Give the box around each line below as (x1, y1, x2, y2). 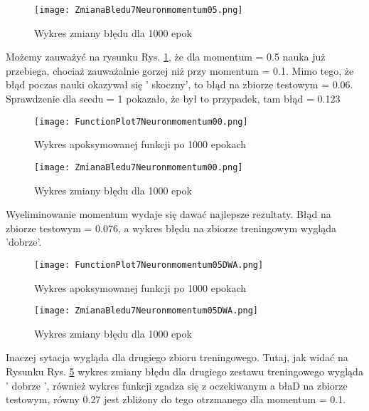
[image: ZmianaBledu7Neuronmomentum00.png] (34, 162, 243, 172)
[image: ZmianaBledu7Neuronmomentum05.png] (34, 5, 243, 15)
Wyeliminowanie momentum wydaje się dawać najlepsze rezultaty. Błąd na (6, 207, 331, 222)
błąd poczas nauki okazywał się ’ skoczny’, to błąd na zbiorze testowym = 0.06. (6, 77, 353, 92)
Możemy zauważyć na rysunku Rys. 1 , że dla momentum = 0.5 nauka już (6, 49, 326, 64)
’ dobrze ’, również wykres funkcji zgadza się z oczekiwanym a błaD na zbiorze (6, 378, 348, 392)
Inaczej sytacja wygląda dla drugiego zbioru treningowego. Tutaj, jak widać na (6, 350, 348, 365)
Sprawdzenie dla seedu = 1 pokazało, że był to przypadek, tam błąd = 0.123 (6, 91, 341, 106)
